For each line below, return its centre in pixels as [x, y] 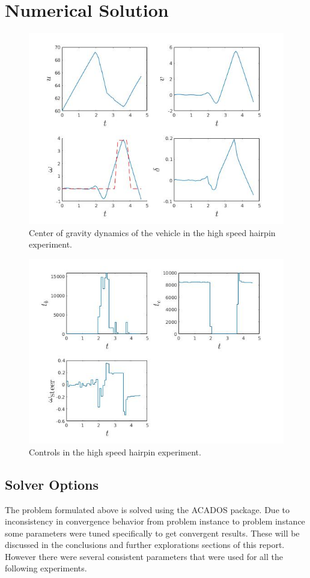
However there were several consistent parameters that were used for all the [144, 556]
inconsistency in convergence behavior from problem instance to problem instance [155, 521]
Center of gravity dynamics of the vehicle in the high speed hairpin [152, 232]
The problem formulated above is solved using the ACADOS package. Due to [147, 509]
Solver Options [52, 484]
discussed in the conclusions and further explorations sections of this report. [145, 545]
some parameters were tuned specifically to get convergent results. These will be [152, 533]
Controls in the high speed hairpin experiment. [115, 452]
